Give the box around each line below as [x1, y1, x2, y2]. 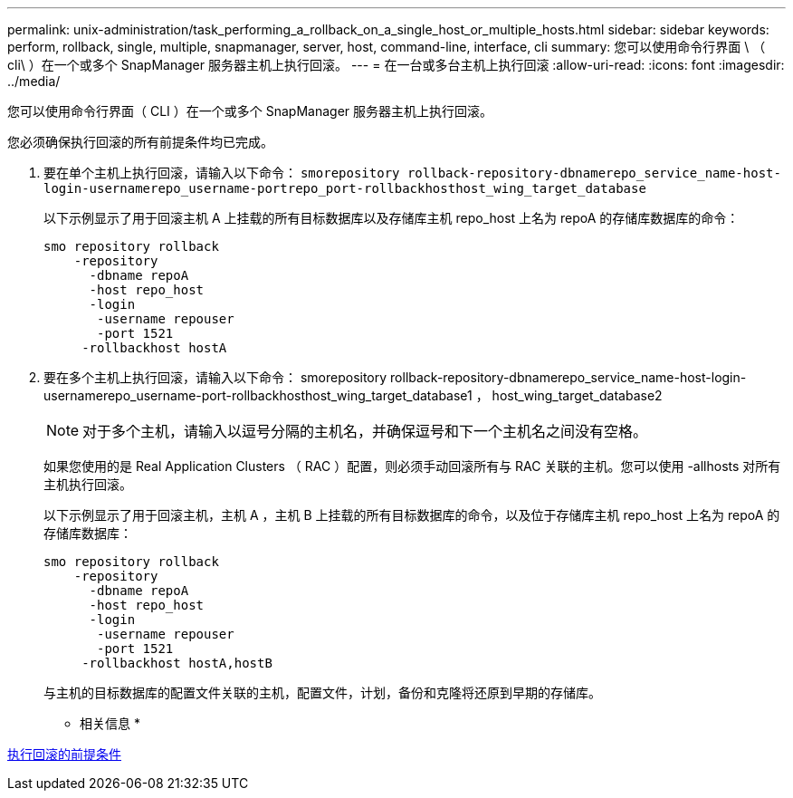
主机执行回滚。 [43, 476, 132, 492]
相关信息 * [80, 716, 140, 731]
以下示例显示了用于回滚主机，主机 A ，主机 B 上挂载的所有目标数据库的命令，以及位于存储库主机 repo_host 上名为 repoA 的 [43, 507, 780, 523]
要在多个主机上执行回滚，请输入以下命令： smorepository [43, 370, 387, 385]
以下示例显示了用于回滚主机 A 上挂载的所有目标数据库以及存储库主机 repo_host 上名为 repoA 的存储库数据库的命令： [43, 210, 740, 226]
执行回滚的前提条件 [7, 746, 121, 762]
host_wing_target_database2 [492, 388, 663, 403]
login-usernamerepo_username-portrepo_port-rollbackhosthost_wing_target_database [43, 181, 646, 196]
